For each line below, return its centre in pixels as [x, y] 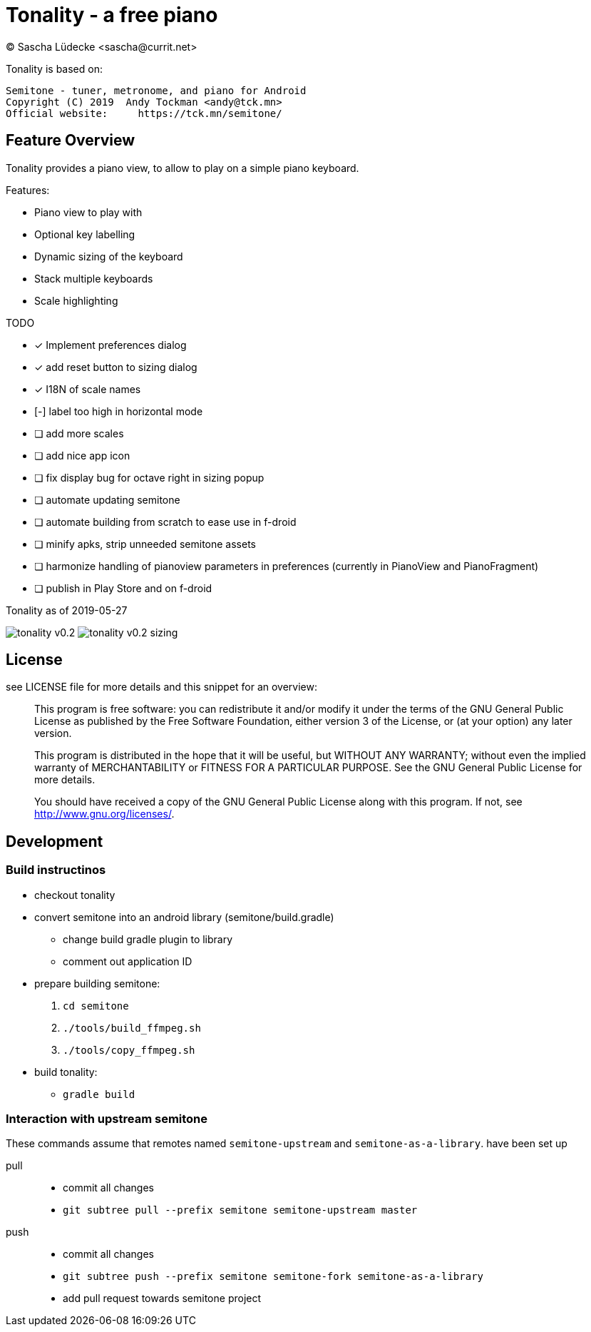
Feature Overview [71, 141]
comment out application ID [128, 961]
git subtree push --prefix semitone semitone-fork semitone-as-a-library [273, 1277]
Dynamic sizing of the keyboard [109, 256]
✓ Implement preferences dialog [111, 345]
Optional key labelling [85, 234]
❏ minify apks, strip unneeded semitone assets [145, 544]
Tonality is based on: [54, 68]
